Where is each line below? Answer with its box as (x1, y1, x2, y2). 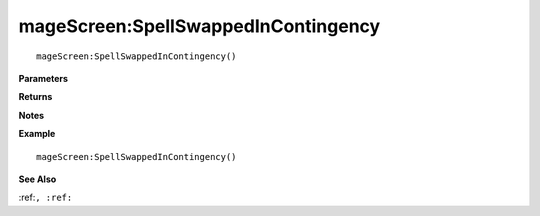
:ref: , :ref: (18, 191, 73, 204)
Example (18, 128, 56, 140)
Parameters (18, 72, 69, 84)
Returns (18, 91, 53, 103)
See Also (18, 173, 57, 185)
